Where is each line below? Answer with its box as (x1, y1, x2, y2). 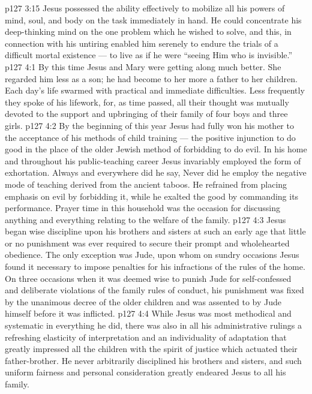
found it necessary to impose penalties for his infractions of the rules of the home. (5, 260, 305, 273)
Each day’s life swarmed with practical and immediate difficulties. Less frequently (5, 84, 305, 97)
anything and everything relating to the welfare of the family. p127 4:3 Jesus (5, 213, 286, 225)
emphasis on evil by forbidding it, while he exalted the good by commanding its (5, 190, 299, 202)
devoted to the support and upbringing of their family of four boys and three (5, 107, 288, 120)
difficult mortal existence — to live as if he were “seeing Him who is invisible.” (5, 49, 293, 61)
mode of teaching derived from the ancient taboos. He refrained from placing (5, 178, 287, 190)
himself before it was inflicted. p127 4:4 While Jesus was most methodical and (5, 307, 292, 320)
